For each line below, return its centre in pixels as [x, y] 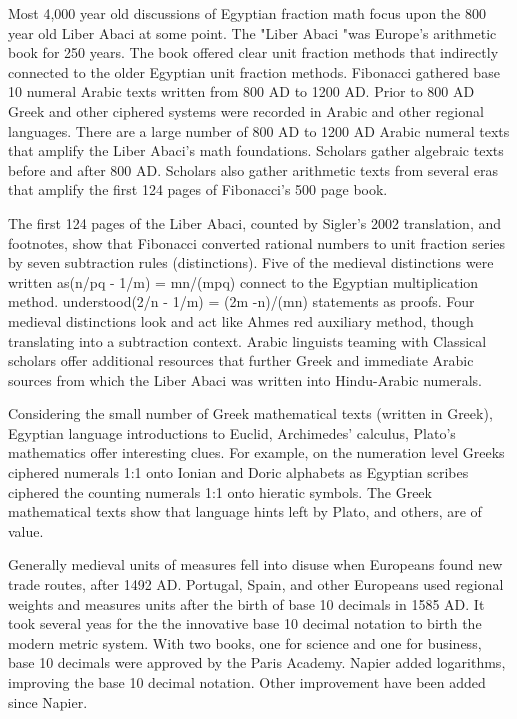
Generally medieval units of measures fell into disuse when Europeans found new [255, 564]
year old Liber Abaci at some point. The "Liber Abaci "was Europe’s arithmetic [252, 32]
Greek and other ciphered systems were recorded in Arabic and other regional [246, 110]
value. [26, 530]
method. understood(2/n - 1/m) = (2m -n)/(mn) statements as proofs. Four [241, 301]
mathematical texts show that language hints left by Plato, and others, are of [245, 511]
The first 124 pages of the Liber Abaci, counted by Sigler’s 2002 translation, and [255, 222]
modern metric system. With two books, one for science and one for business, [245, 642]
